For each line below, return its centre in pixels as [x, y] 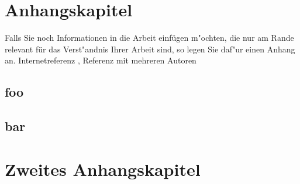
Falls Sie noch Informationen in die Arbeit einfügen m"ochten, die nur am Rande [149, 38]
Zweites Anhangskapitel [103, 169]
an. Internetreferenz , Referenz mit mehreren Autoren [101, 60]
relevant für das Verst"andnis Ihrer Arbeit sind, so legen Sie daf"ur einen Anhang [150, 49]
